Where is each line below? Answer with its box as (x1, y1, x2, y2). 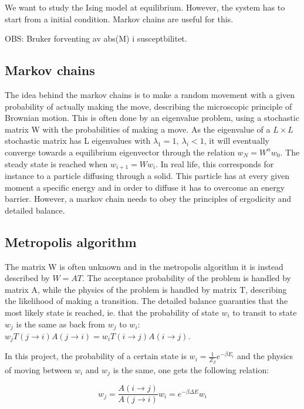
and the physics (237, 350, 293, 362)
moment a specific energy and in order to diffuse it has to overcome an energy (5, 181, 285, 193)
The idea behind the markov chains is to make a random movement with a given (5, 88, 295, 100)
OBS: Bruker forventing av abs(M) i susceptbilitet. (5, 32, 187, 45)
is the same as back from (16, 317, 106, 330)
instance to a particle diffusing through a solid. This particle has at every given (5, 170, 290, 181)
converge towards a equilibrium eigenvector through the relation (5, 146, 235, 158)
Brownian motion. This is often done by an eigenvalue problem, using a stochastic (5, 111, 299, 124)
